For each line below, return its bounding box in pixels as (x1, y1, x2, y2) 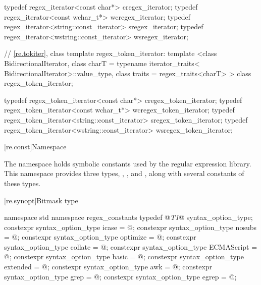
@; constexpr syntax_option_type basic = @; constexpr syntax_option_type (4, 251, 244, 262)
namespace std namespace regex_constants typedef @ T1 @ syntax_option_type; (4, 212, 253, 222)
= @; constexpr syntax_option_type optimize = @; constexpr (4, 232, 196, 242)
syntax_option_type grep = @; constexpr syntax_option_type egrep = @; (4, 271, 237, 281)
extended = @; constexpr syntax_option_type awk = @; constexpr (4, 261, 213, 272)
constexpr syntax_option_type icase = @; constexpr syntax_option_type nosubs (4, 221, 256, 232)
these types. (4, 178, 41, 188)
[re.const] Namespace (4, 141, 67, 152)
